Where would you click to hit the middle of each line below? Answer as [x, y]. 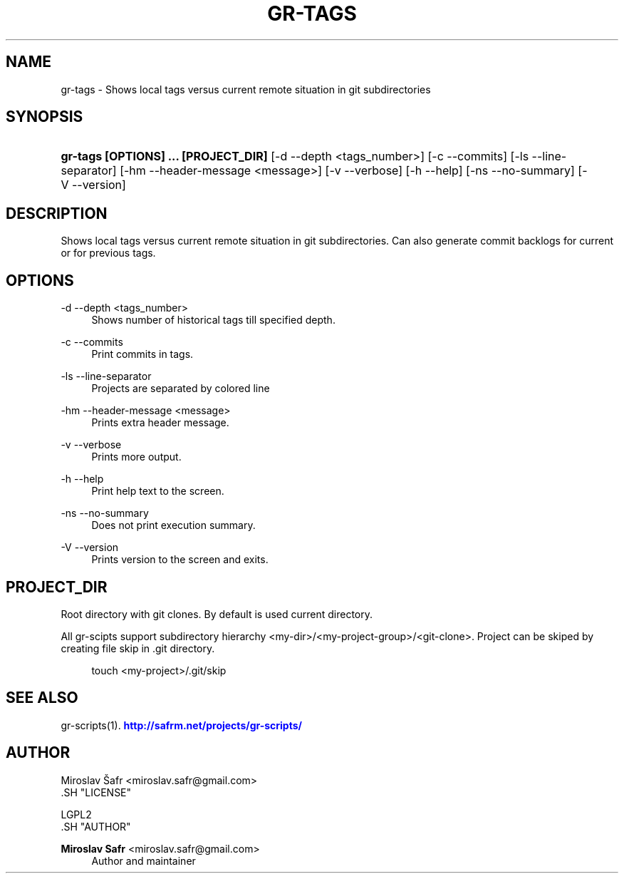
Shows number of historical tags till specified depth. [213, 320]
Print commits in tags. [142, 354]
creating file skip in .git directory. [138, 648]
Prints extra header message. [160, 423]
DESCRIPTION [57, 213]
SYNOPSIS [45, 117]
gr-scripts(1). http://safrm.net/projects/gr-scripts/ [181, 725]
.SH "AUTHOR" [96, 826]
